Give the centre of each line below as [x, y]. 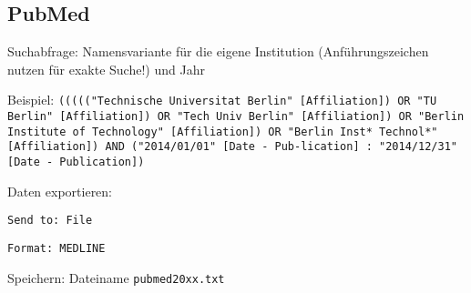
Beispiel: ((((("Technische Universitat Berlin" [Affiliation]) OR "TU [222, 100]
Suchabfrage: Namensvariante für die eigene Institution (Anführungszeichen [218, 51]
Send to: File [50, 221]
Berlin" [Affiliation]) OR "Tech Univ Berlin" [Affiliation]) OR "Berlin [236, 117]
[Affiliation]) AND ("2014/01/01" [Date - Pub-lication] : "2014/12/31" [232, 147]
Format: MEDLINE [56, 248]
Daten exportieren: [60, 191]
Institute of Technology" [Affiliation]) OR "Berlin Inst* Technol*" [223, 131]
